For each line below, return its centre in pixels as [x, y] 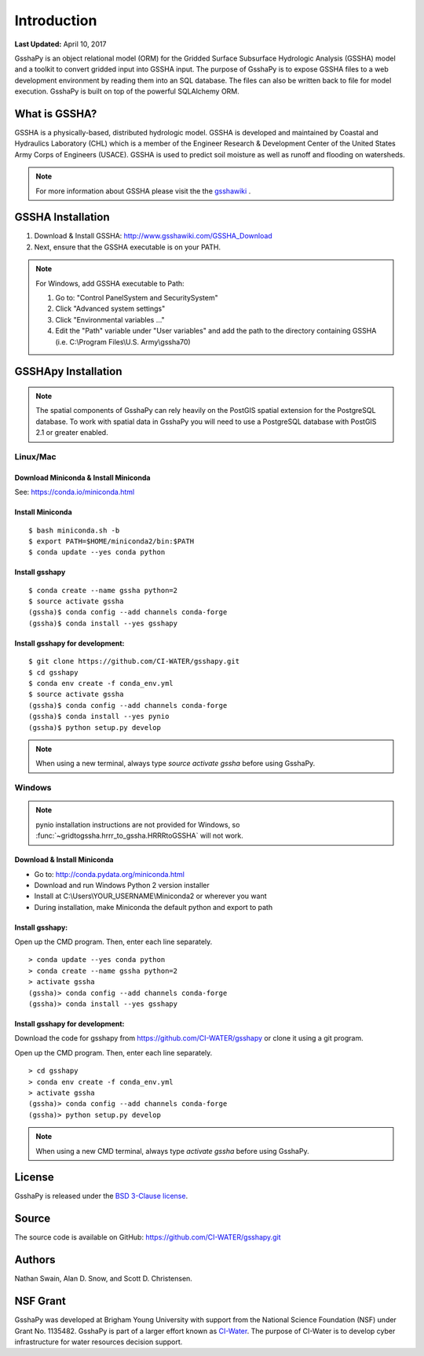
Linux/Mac [35, 456]
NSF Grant [40, 1301]
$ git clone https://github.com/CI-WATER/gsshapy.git [134, 661]
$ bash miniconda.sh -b [74, 530]
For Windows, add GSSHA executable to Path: [110, 283]
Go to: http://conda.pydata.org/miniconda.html [109, 874]
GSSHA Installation [62, 217]
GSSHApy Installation [68, 372]
